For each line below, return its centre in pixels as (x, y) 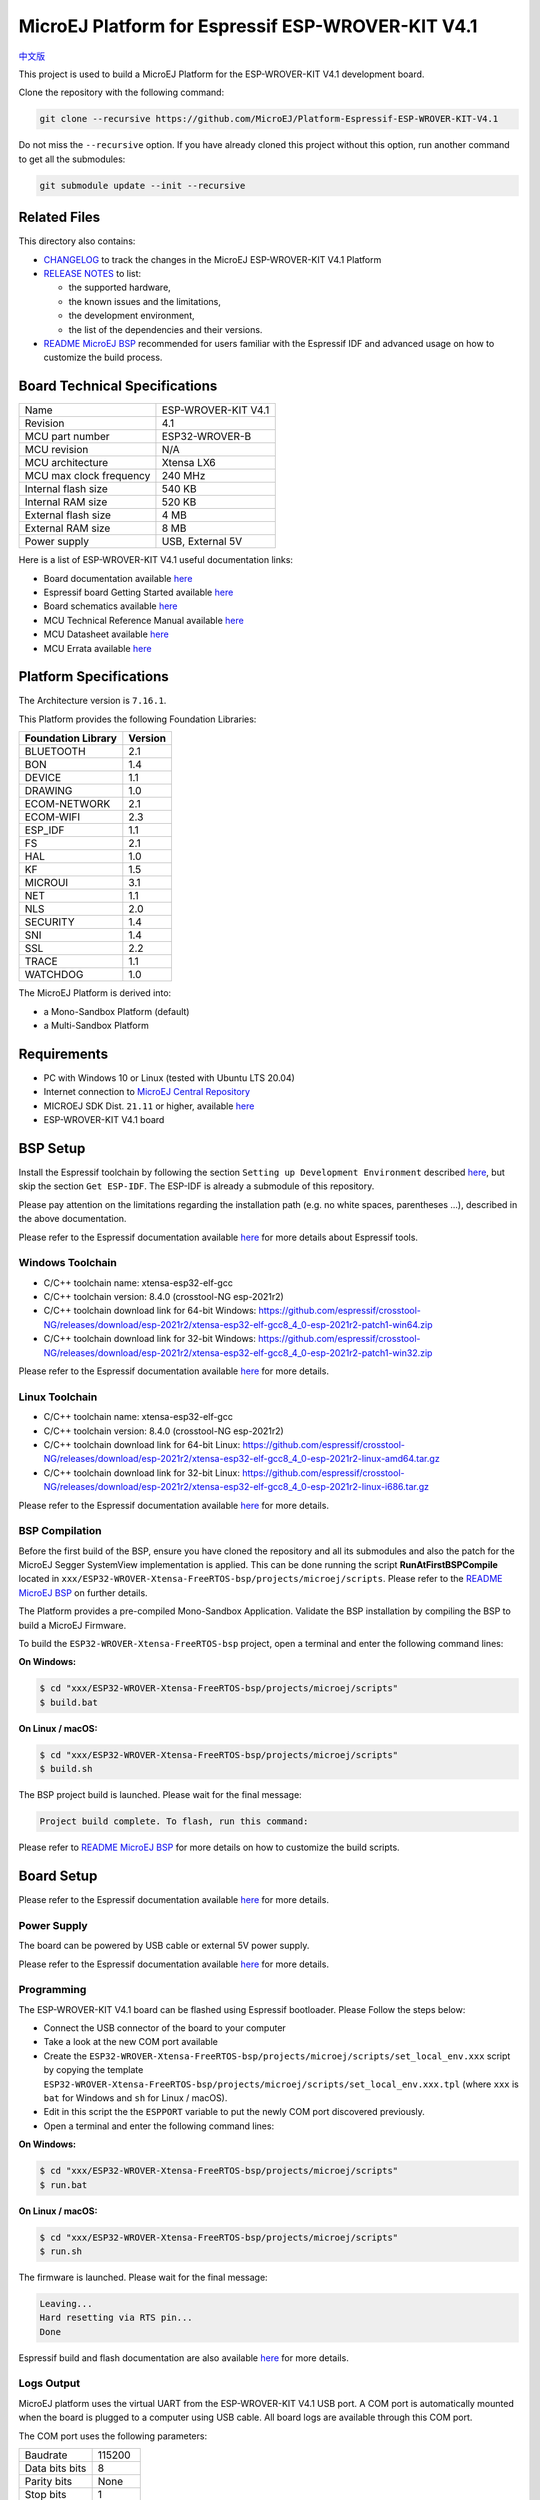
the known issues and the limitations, (145, 301)
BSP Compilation (60, 1531)
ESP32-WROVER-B (206, 437)
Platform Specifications (93, 676)
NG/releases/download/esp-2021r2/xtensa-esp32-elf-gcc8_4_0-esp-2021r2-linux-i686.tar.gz (236, 1487)
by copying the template (93, 2070)
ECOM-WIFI (52, 817)
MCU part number (67, 437)
